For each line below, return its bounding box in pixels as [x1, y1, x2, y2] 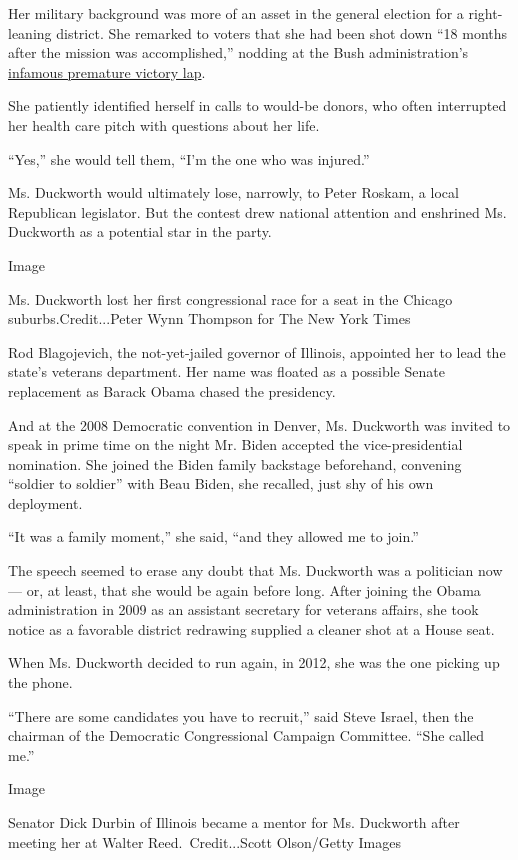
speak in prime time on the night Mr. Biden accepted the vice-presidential [8, 434, 463, 455]
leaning [8, 22, 52, 43]
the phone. [8, 672, 73, 693]
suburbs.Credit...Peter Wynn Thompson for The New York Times [8, 308, 411, 329]
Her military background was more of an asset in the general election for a [8, 3, 464, 23]
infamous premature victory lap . [8, 61, 206, 82]
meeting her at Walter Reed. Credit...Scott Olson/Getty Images [8, 831, 401, 852]
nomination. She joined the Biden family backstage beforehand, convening [8, 453, 462, 474]
